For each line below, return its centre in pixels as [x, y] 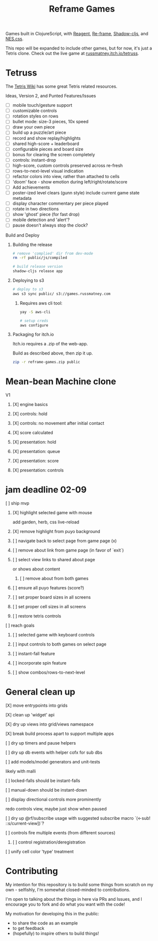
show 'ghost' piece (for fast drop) [46, 214]
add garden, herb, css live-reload [46, 522]
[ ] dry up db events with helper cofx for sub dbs [54, 752]
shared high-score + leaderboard [46, 144]
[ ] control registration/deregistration [49, 842]
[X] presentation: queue [36, 452]
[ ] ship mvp [17, 503]
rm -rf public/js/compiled [40, 258]
